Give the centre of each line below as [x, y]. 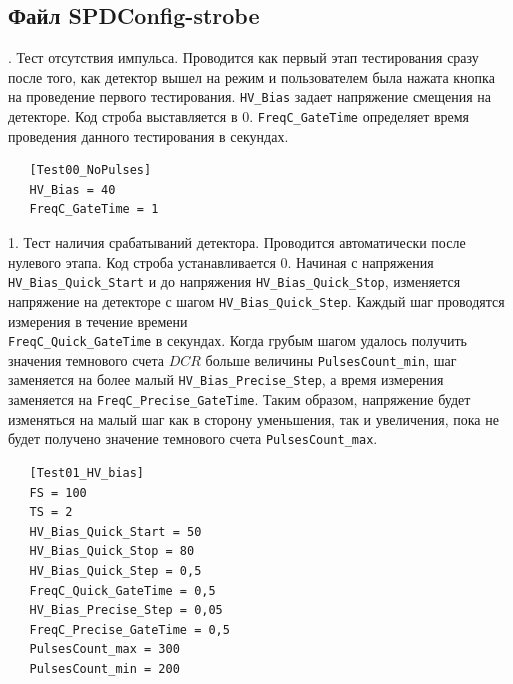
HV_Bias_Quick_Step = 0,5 [115, 571]
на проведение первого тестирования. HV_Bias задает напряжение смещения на [249, 96]
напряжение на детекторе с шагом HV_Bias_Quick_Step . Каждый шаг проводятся [256, 300]
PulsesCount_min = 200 [104, 668]
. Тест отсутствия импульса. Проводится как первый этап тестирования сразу [243, 57]
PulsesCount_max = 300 [104, 649]
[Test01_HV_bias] [87, 473]
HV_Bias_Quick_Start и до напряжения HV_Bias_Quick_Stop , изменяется [234, 281]
